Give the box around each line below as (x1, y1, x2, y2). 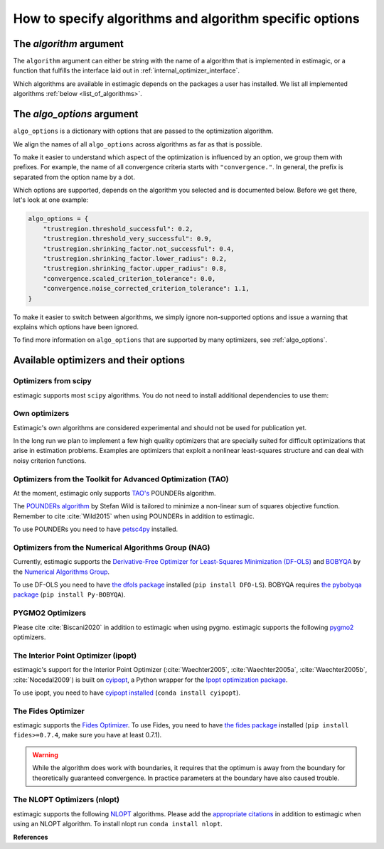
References (13, 833, 48, 841)
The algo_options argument (13, 108, 139, 120)
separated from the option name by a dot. (13, 173, 135, 181)
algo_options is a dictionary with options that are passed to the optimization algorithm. (13, 127, 274, 135)
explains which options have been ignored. (13, 322, 139, 331)
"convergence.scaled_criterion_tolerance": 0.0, (43, 274, 216, 282)
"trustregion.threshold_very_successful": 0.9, (43, 235, 213, 243)
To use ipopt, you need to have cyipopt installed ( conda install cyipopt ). (13, 688, 241, 697)
